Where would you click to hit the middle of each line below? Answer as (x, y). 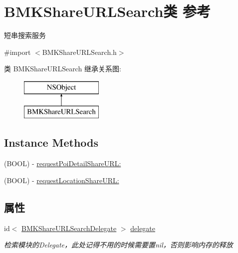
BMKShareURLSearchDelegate (69, 228)
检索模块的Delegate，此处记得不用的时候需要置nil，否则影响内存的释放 (119, 245)
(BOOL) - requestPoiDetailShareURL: (63, 163)
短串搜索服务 (25, 35)
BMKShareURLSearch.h (79, 52)
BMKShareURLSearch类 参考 (108, 11)
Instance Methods (51, 142)
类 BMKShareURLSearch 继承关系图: (63, 69)
